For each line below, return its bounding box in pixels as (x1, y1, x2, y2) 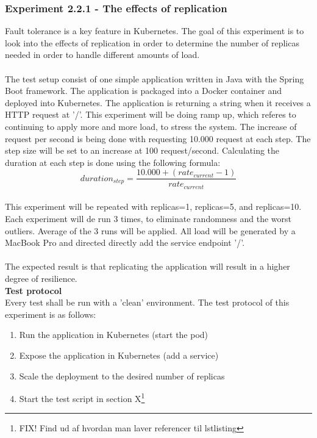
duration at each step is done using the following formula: (5, 156, 221, 168)
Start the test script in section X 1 (19, 390, 145, 404)
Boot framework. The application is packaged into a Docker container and (5, 84, 282, 97)
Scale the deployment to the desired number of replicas (19, 369, 225, 382)
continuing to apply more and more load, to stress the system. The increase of (5, 120, 297, 132)
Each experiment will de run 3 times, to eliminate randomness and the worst (5, 212, 292, 225)
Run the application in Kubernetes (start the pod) (19, 328, 208, 341)
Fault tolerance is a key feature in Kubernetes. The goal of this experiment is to (5, 24, 304, 37)
